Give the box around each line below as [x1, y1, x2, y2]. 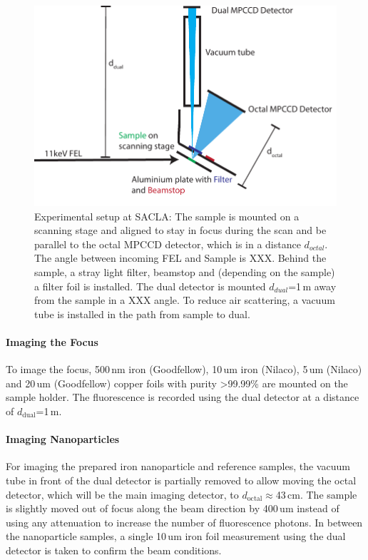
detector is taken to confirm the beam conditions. [6, 542, 222, 557]
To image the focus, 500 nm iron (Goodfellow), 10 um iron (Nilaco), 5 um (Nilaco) [6, 362, 362, 377]
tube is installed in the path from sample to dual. [34, 306, 250, 321]
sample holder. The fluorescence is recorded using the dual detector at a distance [6, 390, 359, 404]
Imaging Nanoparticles [6, 432, 120, 447]
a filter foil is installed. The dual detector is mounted [34, 278, 266, 293]
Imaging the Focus [6, 334, 98, 349]
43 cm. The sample [275, 487, 357, 502]
